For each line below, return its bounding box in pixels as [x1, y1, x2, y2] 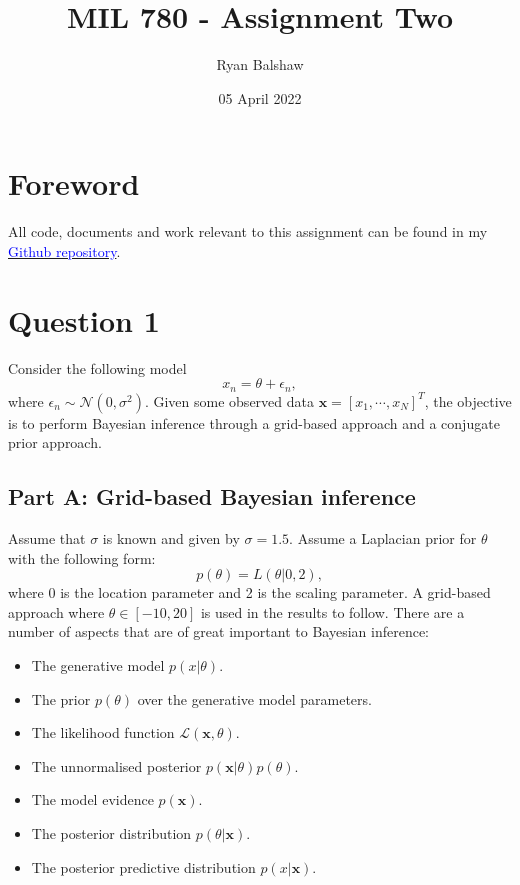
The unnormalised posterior [31, 755, 202, 776]
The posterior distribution [31, 822, 192, 843]
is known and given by [102, 528, 240, 548]
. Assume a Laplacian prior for [289, 528, 477, 548]
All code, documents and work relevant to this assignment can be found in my [8, 221, 488, 242]
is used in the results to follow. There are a [200, 601, 465, 622]
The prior [31, 688, 91, 709]
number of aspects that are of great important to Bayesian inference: [8, 621, 429, 642]
